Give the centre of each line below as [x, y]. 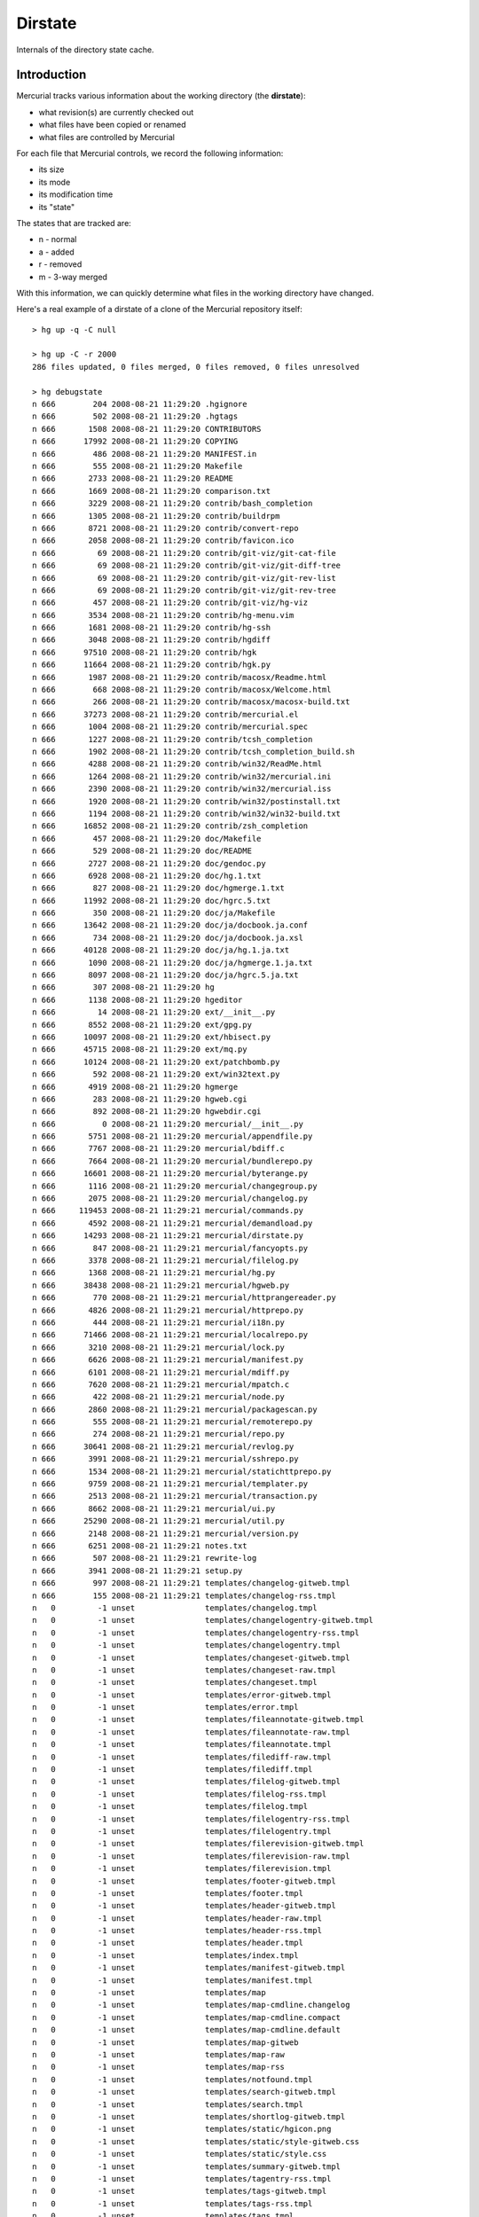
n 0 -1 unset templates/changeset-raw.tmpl [184, 1670]
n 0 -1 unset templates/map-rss [159, 2067]
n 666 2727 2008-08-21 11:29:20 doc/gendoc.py [149, 863]
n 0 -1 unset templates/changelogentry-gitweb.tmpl [203, 1620]
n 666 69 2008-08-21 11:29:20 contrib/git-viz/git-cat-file [184, 553]
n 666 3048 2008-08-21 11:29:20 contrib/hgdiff [151, 640]
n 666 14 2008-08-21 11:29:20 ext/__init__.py [154, 1012]
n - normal [58, 239]
